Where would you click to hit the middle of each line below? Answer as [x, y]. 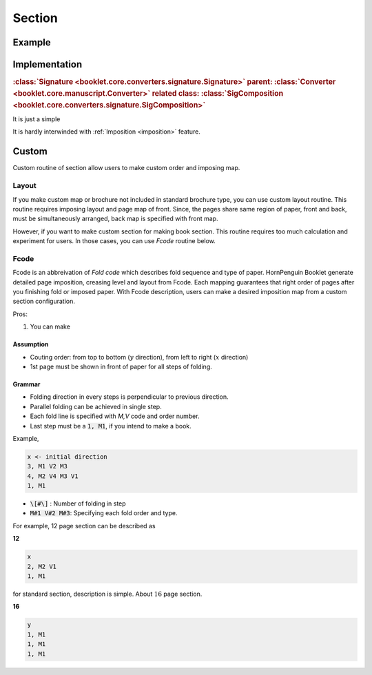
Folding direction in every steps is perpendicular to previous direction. [129, 397]
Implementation [48, 64]
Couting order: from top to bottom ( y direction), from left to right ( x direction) [139, 357]
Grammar [27, 384]
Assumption [31, 344]
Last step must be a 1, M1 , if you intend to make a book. [111, 426]
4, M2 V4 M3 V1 [53, 476]
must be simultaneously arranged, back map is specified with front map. [115, 219]
